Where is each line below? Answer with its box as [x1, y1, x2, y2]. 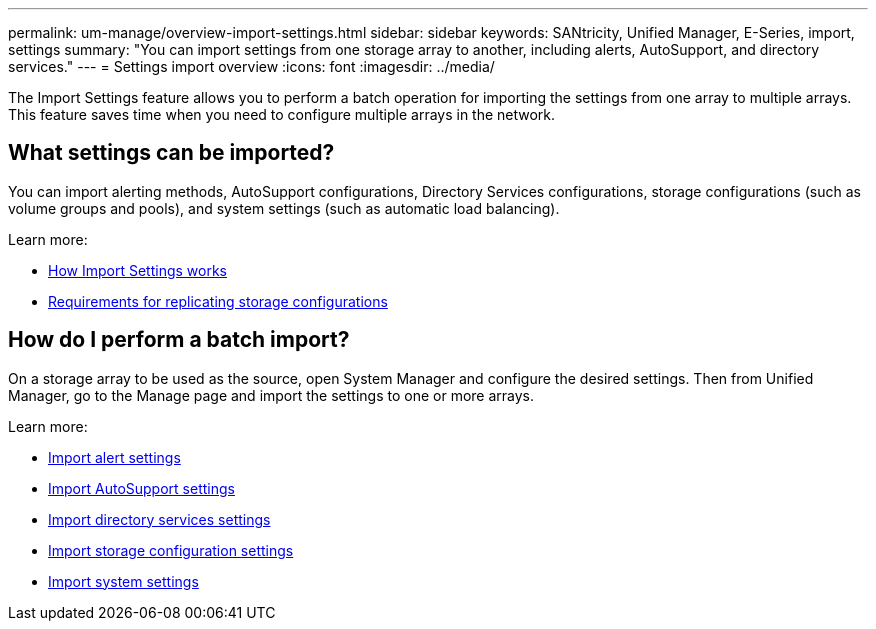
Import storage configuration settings [48, 541, 294, 559]
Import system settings [48, 572, 199, 590]
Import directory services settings [48, 510, 271, 528]
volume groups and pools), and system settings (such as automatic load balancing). [8, 199, 560, 217]
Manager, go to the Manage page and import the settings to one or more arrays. [8, 386, 535, 404]
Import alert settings [48, 448, 181, 466]
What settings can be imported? [8, 140, 335, 166]
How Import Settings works [48, 261, 227, 279]
